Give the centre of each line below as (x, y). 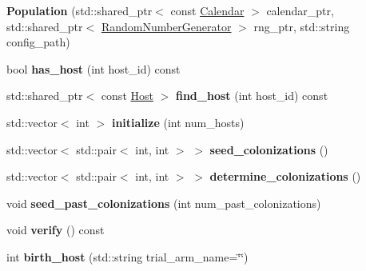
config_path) (38, 42)
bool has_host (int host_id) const (93, 68)
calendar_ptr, (300, 10)
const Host (127, 96)
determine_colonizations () (285, 176)
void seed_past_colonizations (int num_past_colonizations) (164, 203)
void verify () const (56, 230)
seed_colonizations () (269, 149)
